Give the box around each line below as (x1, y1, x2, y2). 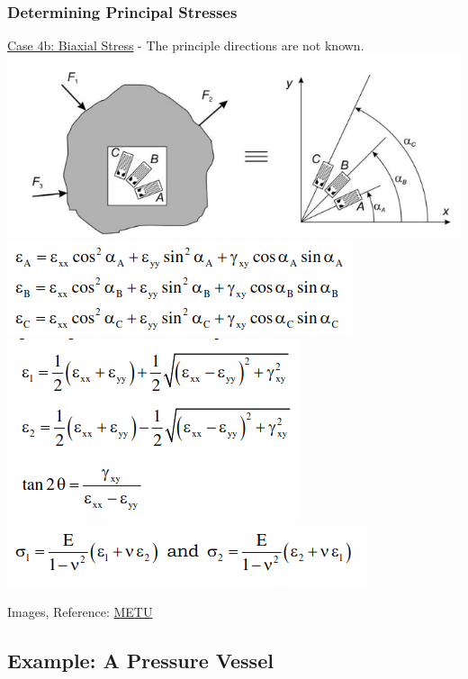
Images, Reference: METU (7, 602, 153, 621)
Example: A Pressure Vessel (7, 647, 274, 674)
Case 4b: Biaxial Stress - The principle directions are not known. (7, 36, 364, 55)
